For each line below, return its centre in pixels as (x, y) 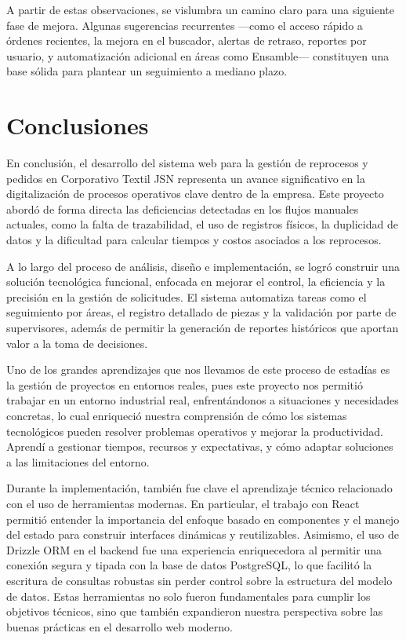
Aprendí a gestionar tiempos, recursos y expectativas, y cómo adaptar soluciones (200, 446)
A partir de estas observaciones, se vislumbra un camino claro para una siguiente (201, 9)
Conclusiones (78, 125)
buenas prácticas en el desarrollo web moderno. (120, 626)
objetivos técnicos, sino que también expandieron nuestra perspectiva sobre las (195, 611)
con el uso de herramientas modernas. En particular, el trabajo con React (183, 503)
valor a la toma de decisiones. (77, 343)
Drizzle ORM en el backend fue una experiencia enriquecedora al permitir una (194, 549)
